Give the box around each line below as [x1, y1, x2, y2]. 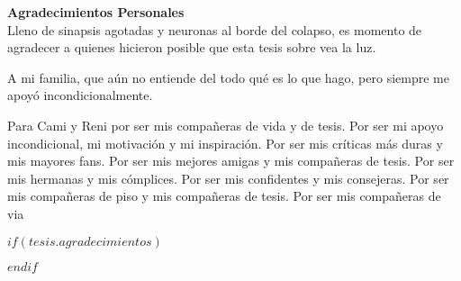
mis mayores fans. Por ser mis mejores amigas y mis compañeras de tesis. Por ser [7, 151, 455, 170]
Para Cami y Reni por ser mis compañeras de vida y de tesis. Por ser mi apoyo [7, 115, 444, 134]
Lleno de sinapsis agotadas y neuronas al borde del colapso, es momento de [7, 20, 422, 39]
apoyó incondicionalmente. [7, 86, 153, 104]
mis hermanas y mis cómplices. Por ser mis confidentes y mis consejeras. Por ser [7, 168, 449, 187]
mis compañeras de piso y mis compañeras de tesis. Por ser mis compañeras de [7, 186, 441, 205]
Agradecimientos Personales [7, 3, 185, 21]
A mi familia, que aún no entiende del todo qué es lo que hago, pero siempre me [7, 68, 449, 86]
